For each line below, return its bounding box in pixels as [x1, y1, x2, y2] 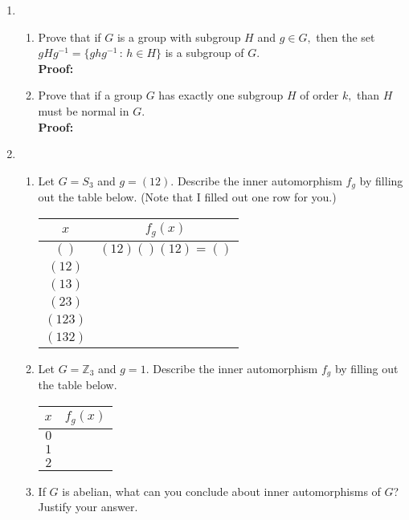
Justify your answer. [38, 498, 138, 515]
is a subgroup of [165, 44, 244, 61]
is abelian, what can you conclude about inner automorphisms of [62, 482, 381, 499]
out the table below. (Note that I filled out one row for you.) [38, 189, 337, 205]
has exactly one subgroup [158, 87, 284, 104]
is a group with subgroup [117, 28, 241, 45]
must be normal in [38, 102, 129, 119]
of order [300, 87, 339, 104]
